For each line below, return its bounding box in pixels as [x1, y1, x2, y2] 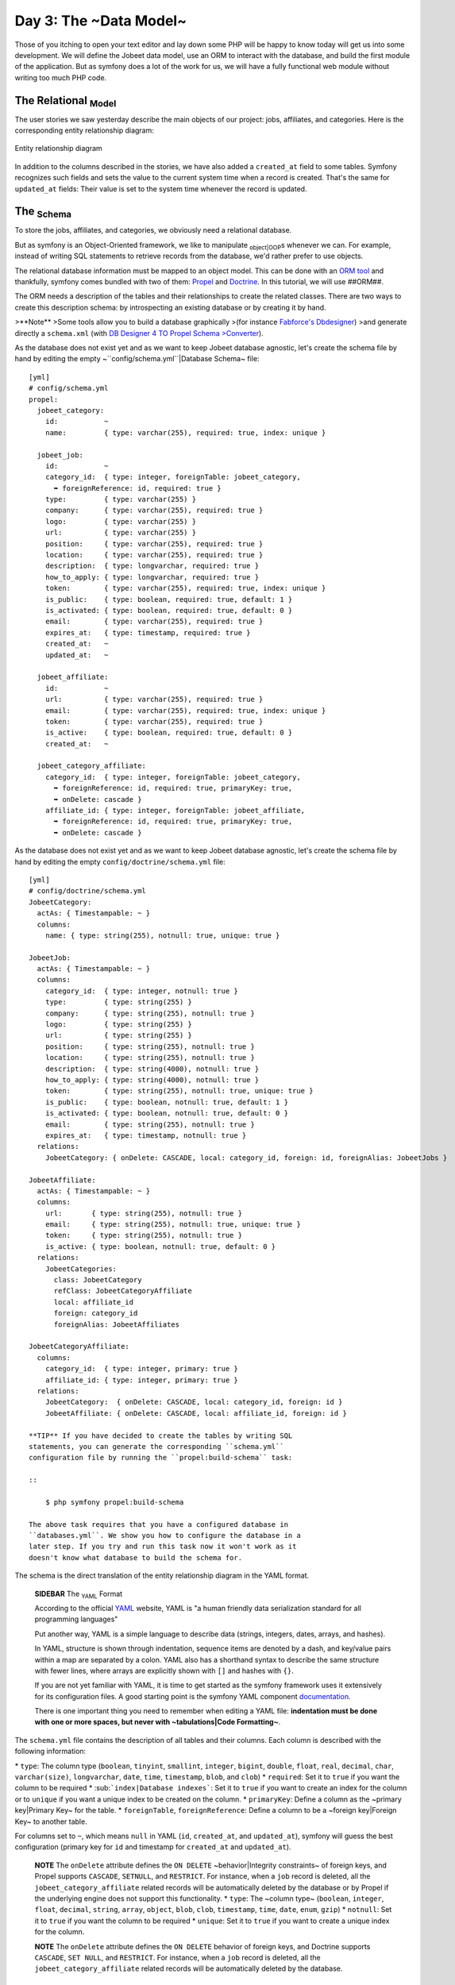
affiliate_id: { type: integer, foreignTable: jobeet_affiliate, [44, 806, 306, 815]
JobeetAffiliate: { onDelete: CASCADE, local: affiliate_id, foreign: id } [44, 1409, 347, 1417]
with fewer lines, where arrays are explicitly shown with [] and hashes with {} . [34, 1666, 294, 1675]
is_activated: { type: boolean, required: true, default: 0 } [44, 606, 293, 615]
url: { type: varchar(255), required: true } [44, 695, 264, 704]
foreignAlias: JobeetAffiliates [53, 1320, 180, 1329]
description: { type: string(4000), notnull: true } [44, 1064, 260, 1073]
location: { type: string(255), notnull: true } [44, 1053, 256, 1062]
